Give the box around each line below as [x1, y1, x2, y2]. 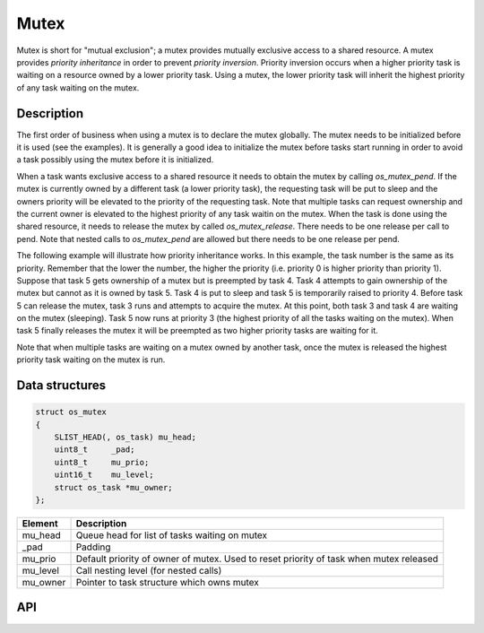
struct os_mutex [35, 407, 108, 417]
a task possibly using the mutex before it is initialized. [16, 154, 214, 165]
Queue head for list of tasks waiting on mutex [75, 529, 268, 542]
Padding [75, 541, 111, 553]
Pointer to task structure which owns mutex [75, 576, 259, 588]
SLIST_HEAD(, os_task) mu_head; [54, 432, 197, 443]
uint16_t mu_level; [54, 470, 154, 480]
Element [22, 516, 58, 529]
